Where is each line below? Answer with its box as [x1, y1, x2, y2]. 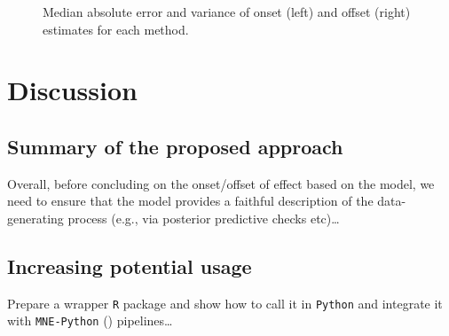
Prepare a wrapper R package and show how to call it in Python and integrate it [7, 293, 443, 312]
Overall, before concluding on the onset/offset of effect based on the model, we [7, 174, 435, 192]
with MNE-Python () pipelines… [7, 311, 173, 330]
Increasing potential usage [7, 252, 252, 279]
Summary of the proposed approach [7, 132, 343, 160]
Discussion [7, 72, 138, 108]
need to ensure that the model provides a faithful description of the [7, 191, 374, 210]
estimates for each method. [43, 20, 189, 38]
